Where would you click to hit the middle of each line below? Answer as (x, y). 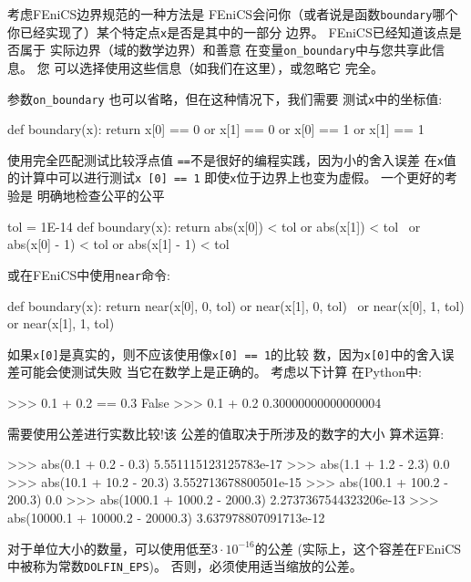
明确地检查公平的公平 (101, 196)
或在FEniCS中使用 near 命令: (89, 274)
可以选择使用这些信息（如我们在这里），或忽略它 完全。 (219, 67)
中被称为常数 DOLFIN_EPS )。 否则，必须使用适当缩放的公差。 (185, 566)
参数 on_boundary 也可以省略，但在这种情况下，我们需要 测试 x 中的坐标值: (225, 98)
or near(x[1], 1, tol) (61, 323)
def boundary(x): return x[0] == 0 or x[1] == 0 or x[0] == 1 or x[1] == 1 (216, 129)
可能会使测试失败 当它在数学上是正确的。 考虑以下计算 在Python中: (220, 372)
